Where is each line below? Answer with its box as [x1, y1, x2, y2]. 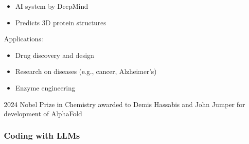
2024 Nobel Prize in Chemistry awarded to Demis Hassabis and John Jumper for [4, 99, 245, 109]
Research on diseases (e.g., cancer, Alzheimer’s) [15, 66, 157, 76]
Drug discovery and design [15, 50, 94, 60]
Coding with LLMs [4, 129, 80, 141]
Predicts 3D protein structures [15, 17, 107, 27]
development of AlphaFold [4, 108, 82, 119]
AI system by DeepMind [15, 1, 89, 11]
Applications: [4, 34, 43, 44]
